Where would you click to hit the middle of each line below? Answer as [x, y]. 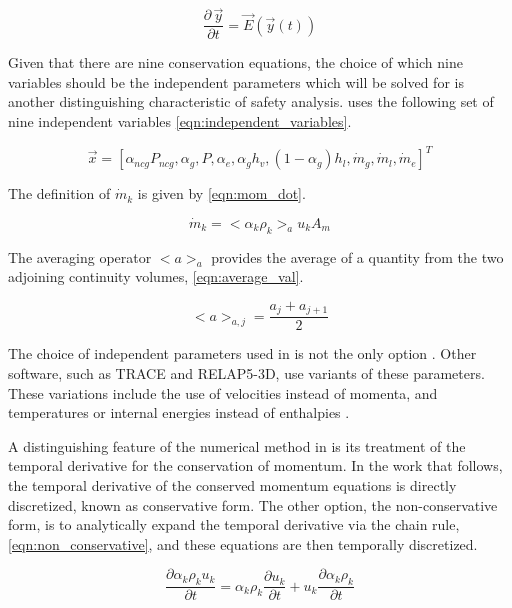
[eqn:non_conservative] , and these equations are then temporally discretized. [243, 543]
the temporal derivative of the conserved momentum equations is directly [232, 485]
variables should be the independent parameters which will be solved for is [236, 81]
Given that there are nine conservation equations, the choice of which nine [235, 62]
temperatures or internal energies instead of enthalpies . [179, 412]
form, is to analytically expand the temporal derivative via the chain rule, [234, 524]
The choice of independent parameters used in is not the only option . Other [242, 353]
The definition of [59, 193]
